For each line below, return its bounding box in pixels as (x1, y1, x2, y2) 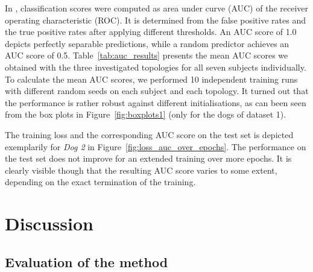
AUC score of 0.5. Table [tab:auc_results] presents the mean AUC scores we (5, 49, 288, 62)
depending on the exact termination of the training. (5, 176, 196, 188)
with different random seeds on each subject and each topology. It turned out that (5, 84, 309, 97)
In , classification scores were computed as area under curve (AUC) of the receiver (5, 2, 309, 14)
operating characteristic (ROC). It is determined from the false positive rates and (5, 13, 306, 26)
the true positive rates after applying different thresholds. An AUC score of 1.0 (5, 25, 297, 38)
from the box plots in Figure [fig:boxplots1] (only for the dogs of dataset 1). (5, 108, 286, 121)
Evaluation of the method (5, 252, 168, 271)
